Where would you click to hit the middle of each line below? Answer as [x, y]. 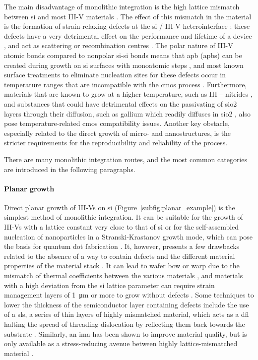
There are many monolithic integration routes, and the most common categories [126, 159]
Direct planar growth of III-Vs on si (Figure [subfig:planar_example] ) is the [120, 207]
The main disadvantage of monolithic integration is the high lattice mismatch [122, 6]
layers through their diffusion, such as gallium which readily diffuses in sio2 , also [128, 113]
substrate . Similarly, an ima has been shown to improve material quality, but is [126, 333]
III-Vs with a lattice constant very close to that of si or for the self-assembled [122, 227]
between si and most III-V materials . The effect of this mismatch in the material [128, 16]
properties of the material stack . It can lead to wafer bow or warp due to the [122, 266]
